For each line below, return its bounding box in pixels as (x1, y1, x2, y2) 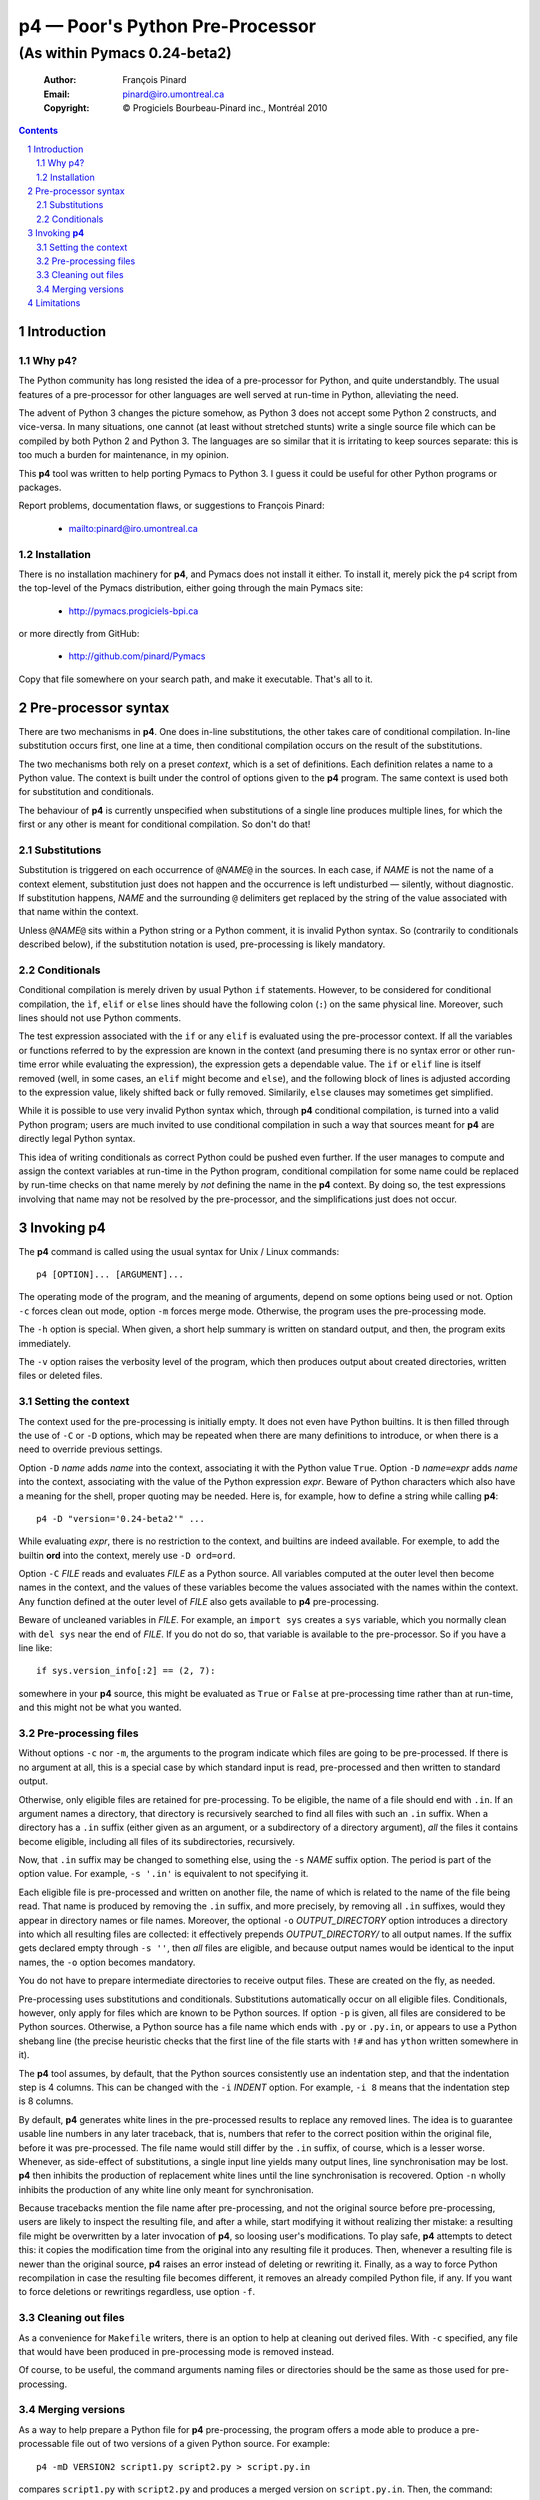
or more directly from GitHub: (18, 628, 140, 640)
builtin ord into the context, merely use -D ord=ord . (18, 1549, 236, 1561)
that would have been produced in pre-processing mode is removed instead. (18, 2345, 335, 2357)
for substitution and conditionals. (18, 786, 154, 798)
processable (18, 2438, 70, 2450)
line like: (18, 1642, 53, 1654)
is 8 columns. (18, 2095, 74, 2107)
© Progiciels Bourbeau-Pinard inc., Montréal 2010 (122, 101, 328, 114)
